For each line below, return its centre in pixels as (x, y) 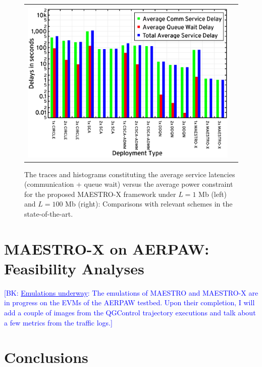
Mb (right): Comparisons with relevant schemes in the (149, 204)
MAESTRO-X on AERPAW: (107, 248)
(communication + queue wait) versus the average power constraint (129, 184)
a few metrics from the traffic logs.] (58, 322)
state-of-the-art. (49, 213)
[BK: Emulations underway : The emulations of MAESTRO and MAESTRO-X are (131, 292)
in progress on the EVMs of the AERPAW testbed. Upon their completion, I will (129, 302)
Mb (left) (213, 194)
